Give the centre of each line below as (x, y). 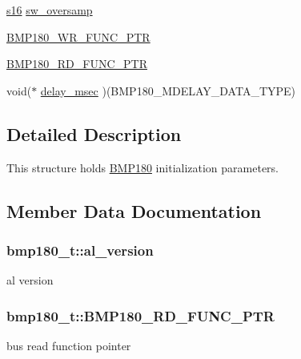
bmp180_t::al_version (80, 250)
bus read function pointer (69, 345)
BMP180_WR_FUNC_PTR (78, 36)
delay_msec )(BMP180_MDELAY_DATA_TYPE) (168, 90)
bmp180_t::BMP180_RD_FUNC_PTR (140, 315)
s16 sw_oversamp (50, 10)
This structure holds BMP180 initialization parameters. (143, 167)
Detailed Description (94, 133)
